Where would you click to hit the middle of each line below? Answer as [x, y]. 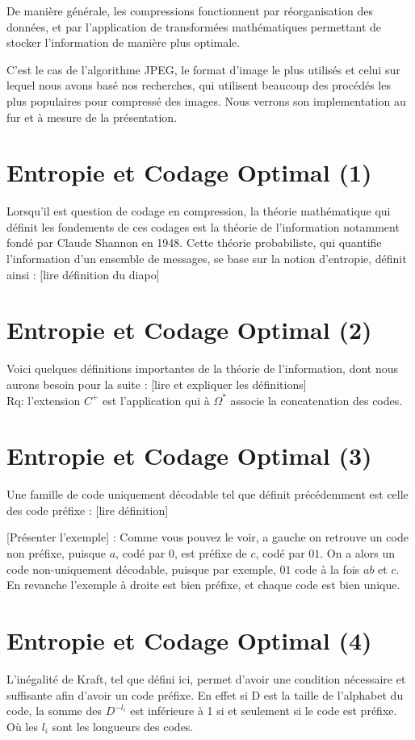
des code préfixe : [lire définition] [88, 510]
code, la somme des [54, 711]
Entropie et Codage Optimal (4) [189, 640]
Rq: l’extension [44, 400]
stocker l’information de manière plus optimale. [124, 42]
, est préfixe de [210, 553]
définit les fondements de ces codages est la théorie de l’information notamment [203, 226]
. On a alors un [357, 553]
